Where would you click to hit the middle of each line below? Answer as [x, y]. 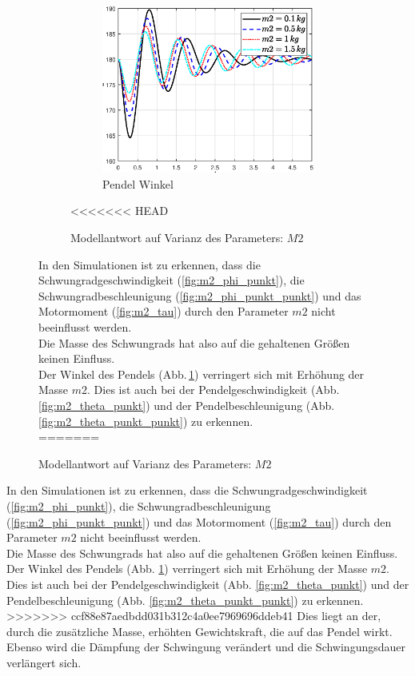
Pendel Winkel [138, 183]
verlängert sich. [44, 662]
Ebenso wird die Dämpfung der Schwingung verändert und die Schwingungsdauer [206, 647]
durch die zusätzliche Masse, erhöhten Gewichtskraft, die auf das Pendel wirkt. [200, 631]
